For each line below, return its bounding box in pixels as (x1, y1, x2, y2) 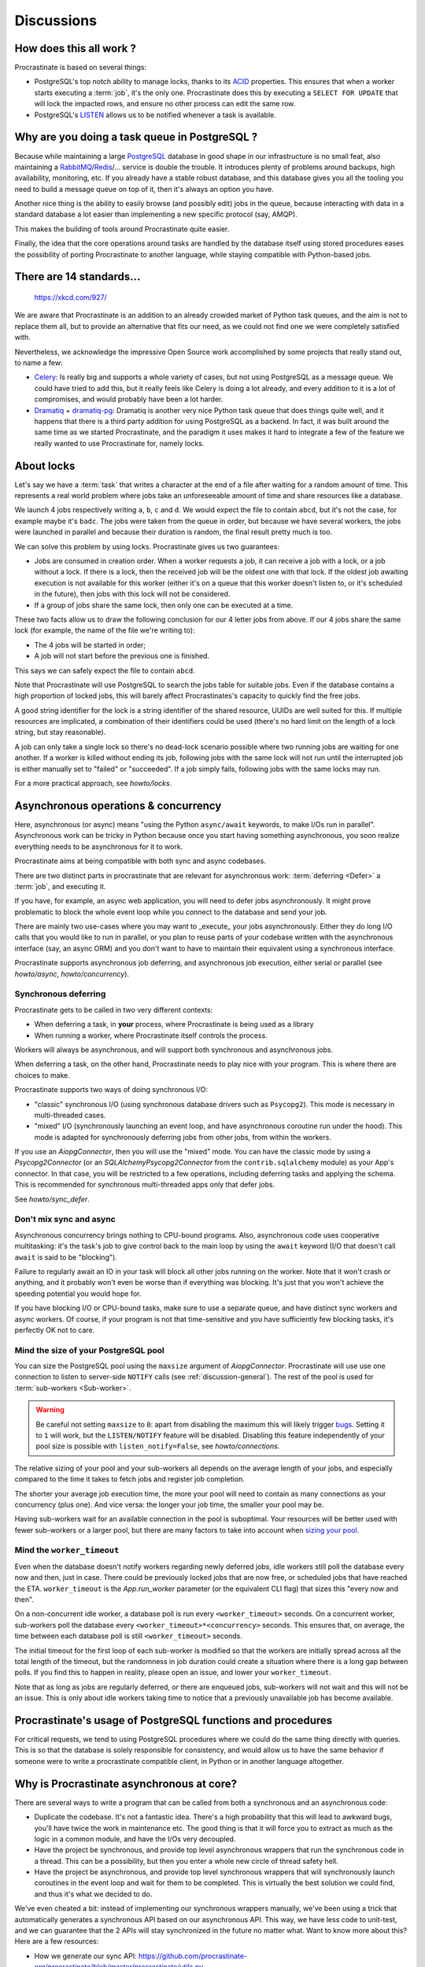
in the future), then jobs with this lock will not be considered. (34, 589, 231, 599)
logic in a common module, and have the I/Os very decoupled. (34, 1834, 236, 1843)
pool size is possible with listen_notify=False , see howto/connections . (35, 1441, 280, 1451)
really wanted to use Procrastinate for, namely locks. (34, 438, 205, 448)
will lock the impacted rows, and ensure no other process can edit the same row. (34, 99, 296, 109)
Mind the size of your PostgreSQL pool (14, 1345, 165, 1356)
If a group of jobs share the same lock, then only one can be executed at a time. (34, 600, 294, 610)
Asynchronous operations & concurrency (14, 799, 222, 812)
